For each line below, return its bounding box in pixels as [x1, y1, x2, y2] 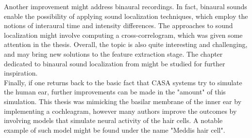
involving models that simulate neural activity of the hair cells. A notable [4, 115, 223, 125]
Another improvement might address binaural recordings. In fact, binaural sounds [4, 1, 247, 11]
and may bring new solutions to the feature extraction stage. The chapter [4, 48, 223, 59]
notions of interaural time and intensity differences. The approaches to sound [4, 20, 233, 31]
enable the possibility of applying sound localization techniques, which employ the [4, 11, 248, 21]
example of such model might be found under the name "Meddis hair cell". [4, 124, 225, 135]
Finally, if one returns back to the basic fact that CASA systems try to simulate [4, 77, 242, 87]
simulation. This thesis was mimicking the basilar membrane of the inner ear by [4, 96, 242, 106]
